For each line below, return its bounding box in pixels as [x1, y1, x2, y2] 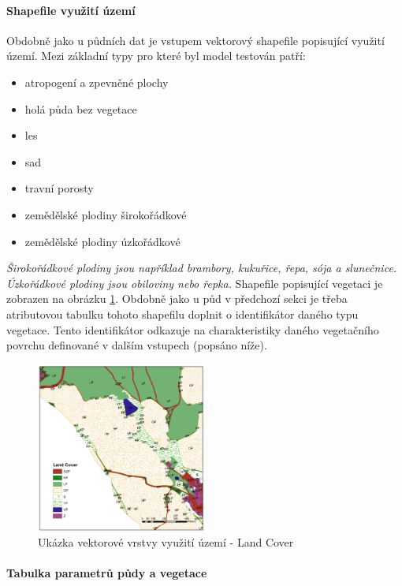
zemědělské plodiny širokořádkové [24, 206, 187, 222]
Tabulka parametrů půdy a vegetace [6, 565, 207, 581]
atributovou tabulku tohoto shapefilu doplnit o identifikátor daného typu [6, 305, 359, 322]
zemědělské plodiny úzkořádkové [24, 233, 181, 249]
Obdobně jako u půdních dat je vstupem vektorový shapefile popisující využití [6, 32, 385, 48]
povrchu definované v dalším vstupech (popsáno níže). [6, 337, 267, 353]
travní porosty [24, 180, 94, 196]
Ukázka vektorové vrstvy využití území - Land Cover [38, 534, 294, 551]
